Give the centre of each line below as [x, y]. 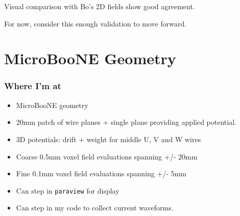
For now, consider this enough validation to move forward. [95, 23]
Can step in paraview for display [68, 190]
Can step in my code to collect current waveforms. [95, 208]
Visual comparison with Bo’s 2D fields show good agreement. [100, 6]
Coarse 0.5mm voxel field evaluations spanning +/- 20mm [107, 156]
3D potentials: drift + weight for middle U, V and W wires [109, 139]
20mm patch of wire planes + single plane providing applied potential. [126, 122]
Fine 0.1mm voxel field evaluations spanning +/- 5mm [101, 173]
